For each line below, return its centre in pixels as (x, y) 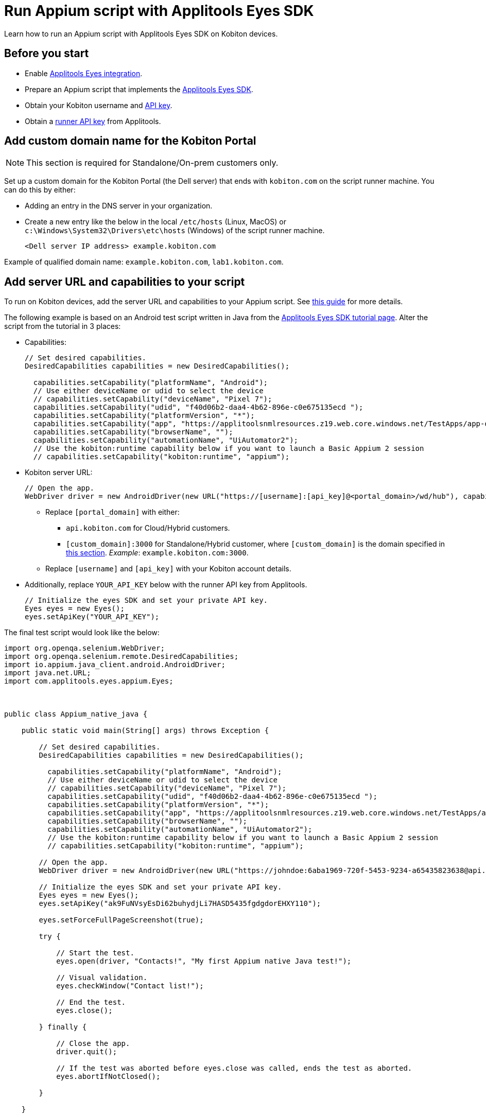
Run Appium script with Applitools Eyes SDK (159, 11)
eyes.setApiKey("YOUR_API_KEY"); (92, 617)
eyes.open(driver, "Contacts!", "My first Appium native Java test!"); (204, 961)
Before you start (47, 54)
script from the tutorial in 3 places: (63, 326)
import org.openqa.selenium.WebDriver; (84, 648)
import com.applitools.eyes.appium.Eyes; (89, 681)
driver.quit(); (87, 1052)
